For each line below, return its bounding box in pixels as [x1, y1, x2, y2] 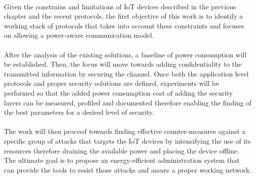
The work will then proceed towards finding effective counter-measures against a [4, 126, 246, 136]
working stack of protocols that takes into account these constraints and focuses [4, 20, 244, 30]
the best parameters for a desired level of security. [4, 107, 154, 117]
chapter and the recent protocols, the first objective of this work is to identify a [4, 11, 243, 21]
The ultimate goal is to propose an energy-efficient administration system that [4, 155, 240, 165]
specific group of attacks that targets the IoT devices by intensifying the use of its [4, 135, 251, 146]
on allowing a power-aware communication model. [4, 30, 154, 40]
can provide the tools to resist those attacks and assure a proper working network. [4, 164, 252, 175]
